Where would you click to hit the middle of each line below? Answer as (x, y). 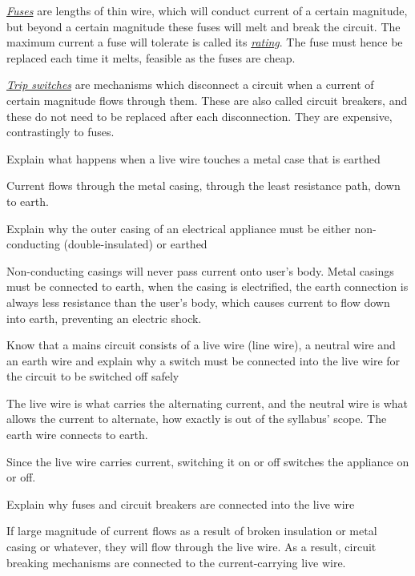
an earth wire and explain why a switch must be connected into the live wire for (203, 360)
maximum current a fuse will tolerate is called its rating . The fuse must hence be (205, 42)
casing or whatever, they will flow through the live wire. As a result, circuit (191, 547)
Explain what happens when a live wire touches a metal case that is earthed (193, 158)
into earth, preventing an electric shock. (104, 318)
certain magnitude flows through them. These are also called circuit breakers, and (207, 100)
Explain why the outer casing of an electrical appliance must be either (179, 228)
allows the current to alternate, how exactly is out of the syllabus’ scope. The (197, 419)
